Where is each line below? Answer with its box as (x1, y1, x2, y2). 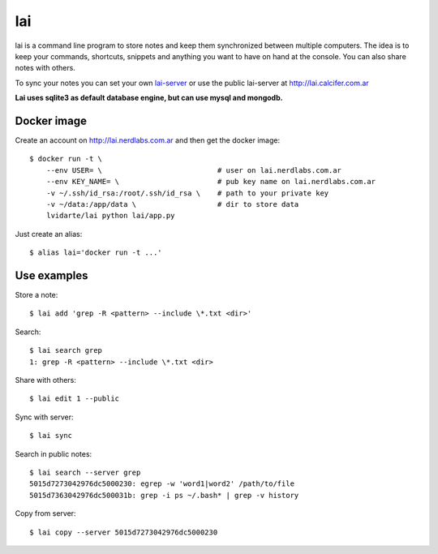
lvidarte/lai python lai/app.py (45, 211, 175, 221)
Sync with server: (15, 412, 74, 422)
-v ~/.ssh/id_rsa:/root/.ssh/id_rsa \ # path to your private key (45, 188, 329, 198)
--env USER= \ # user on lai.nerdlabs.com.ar (45, 165, 342, 174)
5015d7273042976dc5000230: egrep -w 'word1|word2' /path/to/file (29, 479, 295, 488)
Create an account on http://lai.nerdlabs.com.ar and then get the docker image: (15, 135, 280, 145)
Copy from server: (15, 509, 76, 518)
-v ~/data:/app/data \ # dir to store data (45, 200, 299, 208)
